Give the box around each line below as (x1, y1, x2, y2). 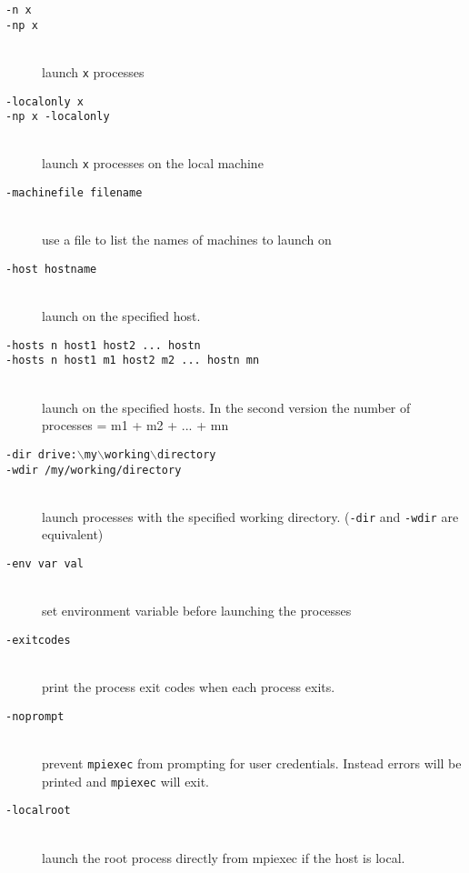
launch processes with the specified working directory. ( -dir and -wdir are (42, 507, 459, 526)
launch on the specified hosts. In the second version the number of (42, 397, 411, 416)
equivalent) (42, 525, 104, 544)
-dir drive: (5, 447, 77, 461)
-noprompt (5, 709, 65, 723)
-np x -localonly (5, 110, 110, 124)
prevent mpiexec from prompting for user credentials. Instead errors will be (42, 754, 462, 772)
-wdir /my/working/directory (5, 463, 182, 477)
